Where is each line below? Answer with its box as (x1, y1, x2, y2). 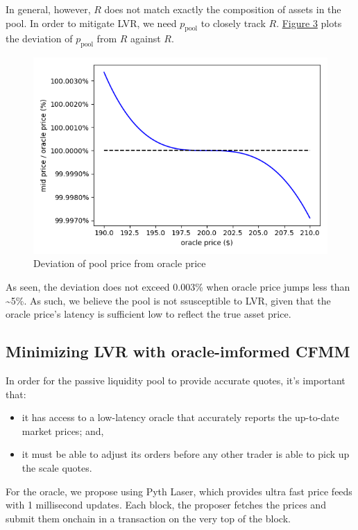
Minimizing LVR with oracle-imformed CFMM (6, 341, 350, 362)
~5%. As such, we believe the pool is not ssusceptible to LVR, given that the (6, 293, 331, 307)
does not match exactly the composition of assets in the (104, 2, 341, 16)
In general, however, (6, 2, 91, 16)
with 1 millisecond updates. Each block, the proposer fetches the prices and (6, 497, 326, 512)
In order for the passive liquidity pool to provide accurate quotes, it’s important (6, 373, 346, 388)
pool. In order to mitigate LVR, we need (6, 15, 177, 30)
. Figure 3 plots (276, 15, 342, 30)
